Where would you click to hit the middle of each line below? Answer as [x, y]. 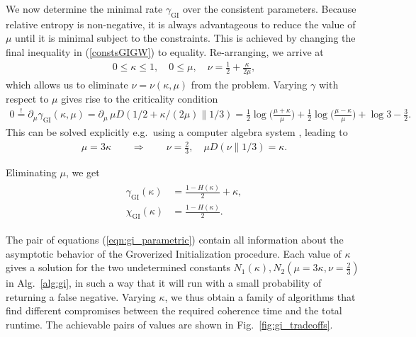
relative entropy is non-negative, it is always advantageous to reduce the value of [181, 24]
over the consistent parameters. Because [269, 8]
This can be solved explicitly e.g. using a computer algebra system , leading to [177, 132]
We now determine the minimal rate [84, 8]
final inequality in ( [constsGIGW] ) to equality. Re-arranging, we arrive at [165, 51]
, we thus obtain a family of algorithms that [260, 296]
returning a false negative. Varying [81, 296]
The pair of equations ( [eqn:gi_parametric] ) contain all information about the [175, 240]
